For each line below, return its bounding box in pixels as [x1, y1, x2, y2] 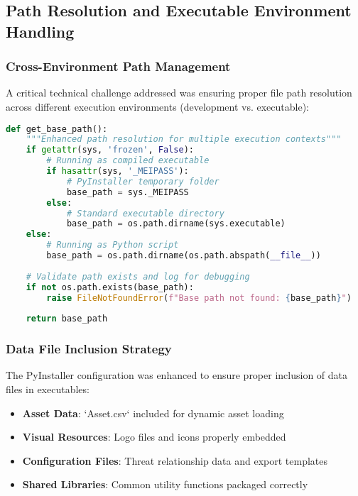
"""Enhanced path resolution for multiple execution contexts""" [26, 134, 342, 145]
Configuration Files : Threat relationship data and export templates [22, 453, 328, 468]
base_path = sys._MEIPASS [66, 187, 189, 197]
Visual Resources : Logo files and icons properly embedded [22, 429, 286, 444]
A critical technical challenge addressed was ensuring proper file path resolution [6, 85, 352, 100]
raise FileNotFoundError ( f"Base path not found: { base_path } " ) [46, 292, 352, 303]
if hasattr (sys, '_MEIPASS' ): [46, 166, 189, 177]
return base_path [26, 314, 108, 324]
